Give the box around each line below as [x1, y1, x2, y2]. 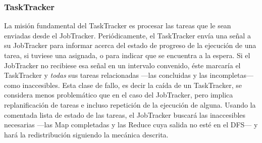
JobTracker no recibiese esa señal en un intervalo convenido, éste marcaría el [4, 60, 241, 70]
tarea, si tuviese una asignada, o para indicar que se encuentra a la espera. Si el [4, 50, 250, 60]
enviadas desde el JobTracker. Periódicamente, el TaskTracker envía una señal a [4, 30, 251, 40]
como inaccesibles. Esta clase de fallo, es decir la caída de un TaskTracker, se [4, 79, 242, 90]
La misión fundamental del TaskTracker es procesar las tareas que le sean [4, 20, 231, 31]
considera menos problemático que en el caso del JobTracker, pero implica [4, 89, 233, 100]
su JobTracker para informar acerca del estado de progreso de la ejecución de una [4, 40, 256, 51]
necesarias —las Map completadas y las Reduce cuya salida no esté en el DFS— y [4, 119, 258, 130]
